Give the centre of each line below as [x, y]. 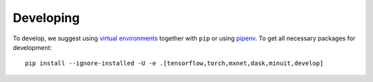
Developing [46, 18]
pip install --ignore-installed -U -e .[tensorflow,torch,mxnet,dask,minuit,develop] [174, 64]
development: [32, 47]
